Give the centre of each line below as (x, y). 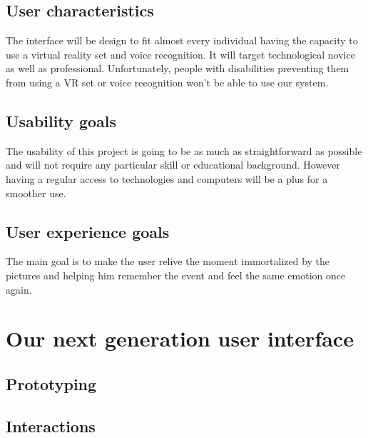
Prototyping (51, 383)
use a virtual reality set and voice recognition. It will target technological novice (180, 54)
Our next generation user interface (180, 338)
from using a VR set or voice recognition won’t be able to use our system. (167, 82)
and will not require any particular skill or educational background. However (173, 165)
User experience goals (88, 231)
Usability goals (61, 120)
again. (19, 289)
